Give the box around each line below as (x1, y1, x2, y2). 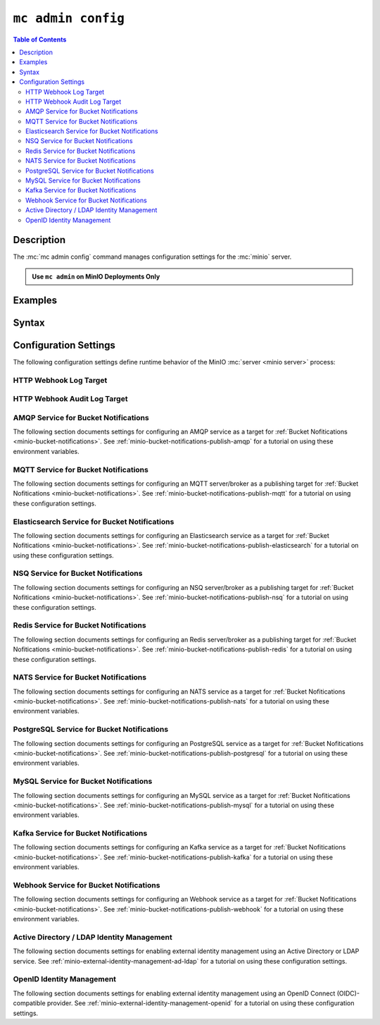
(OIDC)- (336, 989, 360, 998)
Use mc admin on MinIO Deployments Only (32, 272, 160, 281)
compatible (13, 999, 46, 1007)
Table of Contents (13, 35, 67, 44)
